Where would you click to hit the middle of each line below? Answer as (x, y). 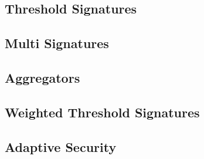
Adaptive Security (61, 146)
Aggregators (42, 77)
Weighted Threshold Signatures (102, 112)
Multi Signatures (57, 43)
